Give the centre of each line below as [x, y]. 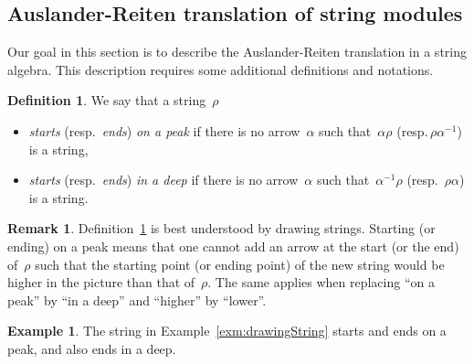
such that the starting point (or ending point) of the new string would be [240, 264]
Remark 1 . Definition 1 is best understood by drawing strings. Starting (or [221, 228]
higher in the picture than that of [101, 282]
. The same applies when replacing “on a [321, 282]
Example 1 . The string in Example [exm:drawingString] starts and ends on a [227, 331]
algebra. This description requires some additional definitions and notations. [221, 69]
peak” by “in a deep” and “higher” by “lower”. [137, 300]
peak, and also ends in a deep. [92, 348]
